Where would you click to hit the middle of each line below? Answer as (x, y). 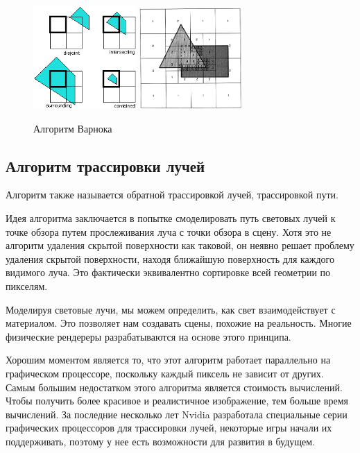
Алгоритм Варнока (73, 128)
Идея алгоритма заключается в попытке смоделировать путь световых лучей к (171, 218)
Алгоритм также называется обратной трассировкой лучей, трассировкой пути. (172, 195)
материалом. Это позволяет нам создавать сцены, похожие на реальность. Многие (179, 323)
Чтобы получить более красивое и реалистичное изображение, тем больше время (177, 401)
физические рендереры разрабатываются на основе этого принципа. (148, 336)
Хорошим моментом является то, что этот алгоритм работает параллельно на (168, 360)
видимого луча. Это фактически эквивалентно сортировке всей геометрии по (168, 272)
